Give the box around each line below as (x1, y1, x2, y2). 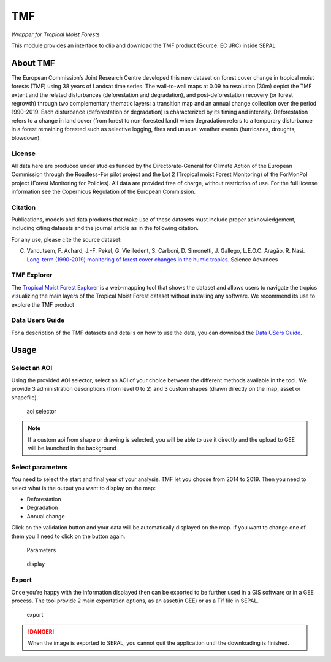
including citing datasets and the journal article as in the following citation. (11, 225, 199, 232)
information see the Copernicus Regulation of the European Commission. (11, 188, 196, 195)
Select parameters (11, 463, 68, 471)
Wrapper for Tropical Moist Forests (11, 31, 101, 38)
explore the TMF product (11, 301, 75, 308)
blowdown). (11, 134, 41, 141)
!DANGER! (28, 628, 55, 635)
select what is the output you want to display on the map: (11, 484, 156, 491)
